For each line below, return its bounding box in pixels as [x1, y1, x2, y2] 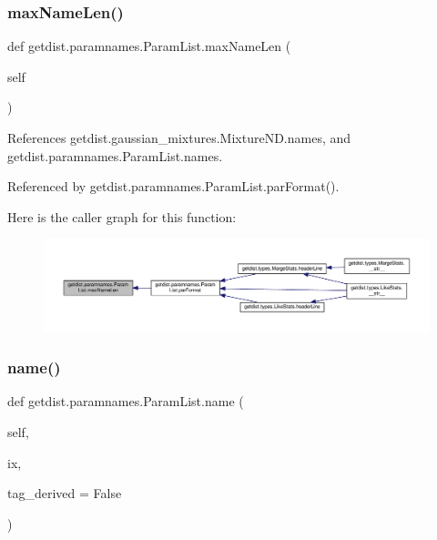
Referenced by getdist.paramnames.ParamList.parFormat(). [7, 177, 340, 196]
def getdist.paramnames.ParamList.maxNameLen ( [7, 36, 291, 56]
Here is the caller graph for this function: [7, 207, 237, 226]
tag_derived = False [7, 484, 122, 503]
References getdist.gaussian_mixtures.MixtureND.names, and [7, 128, 351, 147]
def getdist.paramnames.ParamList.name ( [7, 392, 244, 411]
